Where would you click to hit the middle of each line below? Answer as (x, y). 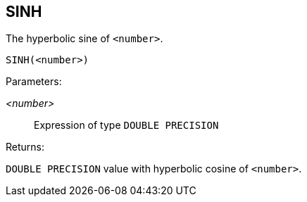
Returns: (25, 147)
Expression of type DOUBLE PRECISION (126, 125)
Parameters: (34, 82)
